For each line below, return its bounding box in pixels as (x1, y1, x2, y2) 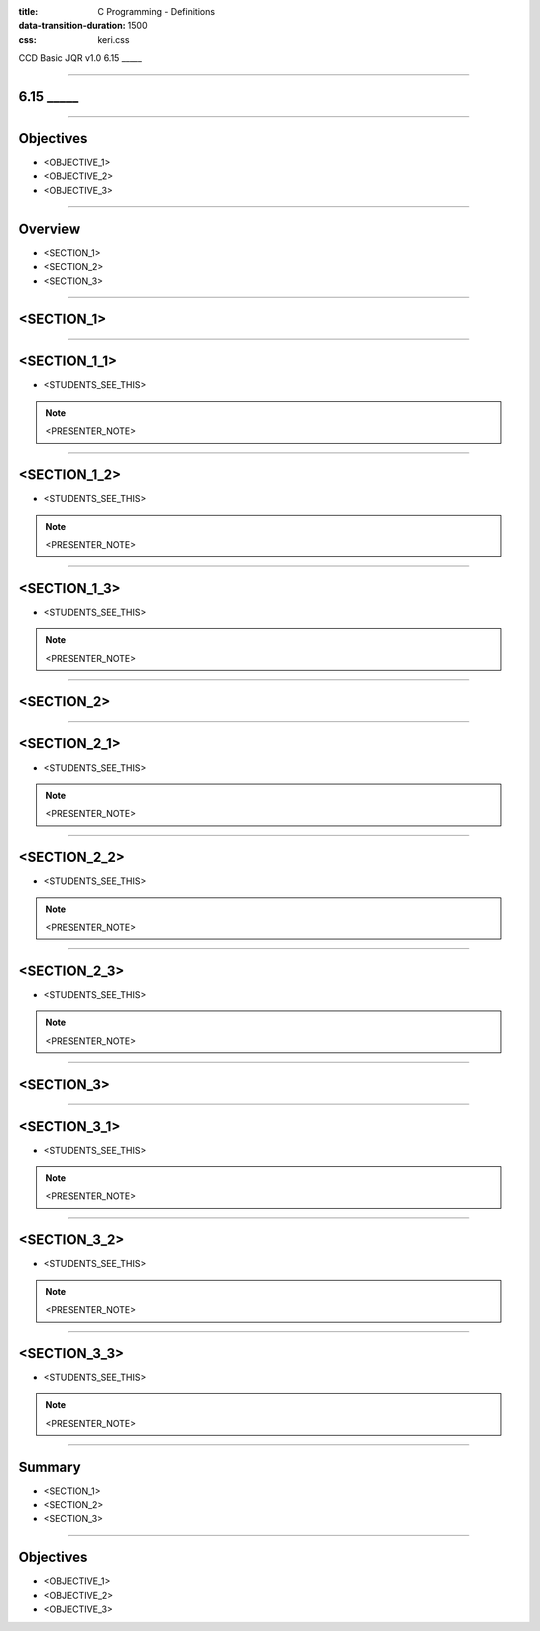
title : (18, 6, 39, 17)
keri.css (97, 33, 130, 45)
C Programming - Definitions (97, 6, 215, 17)
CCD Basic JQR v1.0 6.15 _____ (18, 52, 142, 64)
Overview (18, 220, 81, 237)
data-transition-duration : (18, 20, 126, 32)
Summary (18, 1458, 81, 1475)
